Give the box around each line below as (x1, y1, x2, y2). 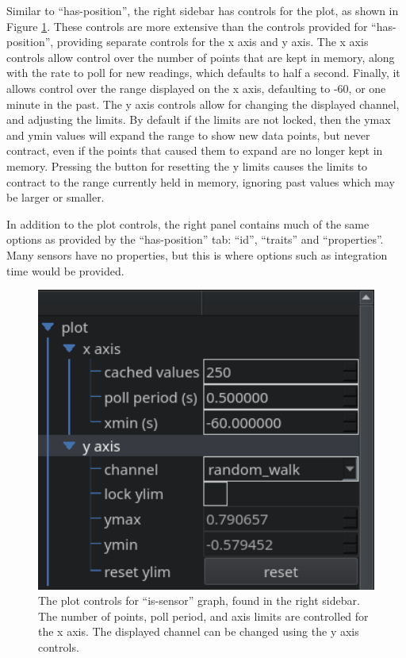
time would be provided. (6, 262, 124, 279)
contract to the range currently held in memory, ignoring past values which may (6, 173, 395, 190)
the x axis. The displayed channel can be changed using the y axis (38, 623, 359, 640)
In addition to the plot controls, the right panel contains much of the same (6, 215, 370, 232)
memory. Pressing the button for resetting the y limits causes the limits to (6, 157, 368, 174)
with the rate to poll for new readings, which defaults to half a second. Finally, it (6, 64, 400, 81)
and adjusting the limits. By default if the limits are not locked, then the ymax (6, 111, 391, 128)
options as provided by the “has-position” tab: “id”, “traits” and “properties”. (6, 231, 384, 248)
